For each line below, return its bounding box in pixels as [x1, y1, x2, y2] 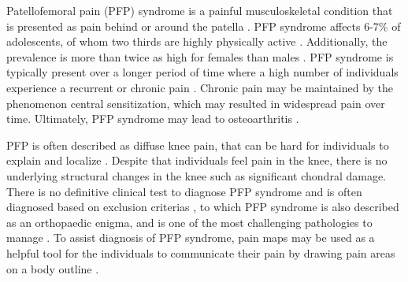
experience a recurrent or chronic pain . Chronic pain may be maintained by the [6, 79, 394, 95]
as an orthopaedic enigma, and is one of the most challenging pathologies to [6, 213, 373, 230]
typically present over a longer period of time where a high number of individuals [6, 64, 399, 80]
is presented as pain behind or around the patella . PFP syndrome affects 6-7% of [6, 17, 401, 34]
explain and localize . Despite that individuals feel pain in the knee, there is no [6, 152, 388, 169]
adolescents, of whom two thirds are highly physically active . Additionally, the [6, 33, 388, 50]
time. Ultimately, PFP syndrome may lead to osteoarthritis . [6, 110, 299, 127]
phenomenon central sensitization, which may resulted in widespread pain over [6, 95, 385, 111]
